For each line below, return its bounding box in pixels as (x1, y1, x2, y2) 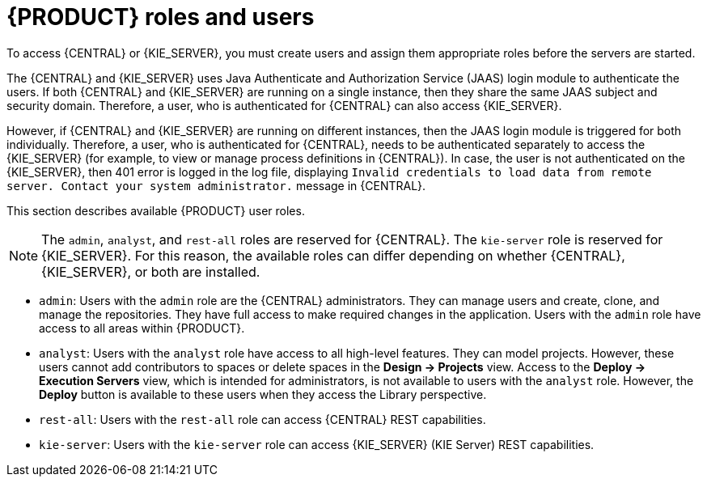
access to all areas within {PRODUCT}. (39, 320, 245, 335)
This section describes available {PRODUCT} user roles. (6, 203, 305, 218)
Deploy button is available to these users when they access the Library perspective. (39, 387, 487, 401)
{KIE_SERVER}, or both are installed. (41, 263, 260, 280)
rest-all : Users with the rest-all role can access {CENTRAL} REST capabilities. (39, 412, 486, 426)
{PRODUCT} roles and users (6, 3, 315, 31)
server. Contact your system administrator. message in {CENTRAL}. (6, 178, 426, 193)
